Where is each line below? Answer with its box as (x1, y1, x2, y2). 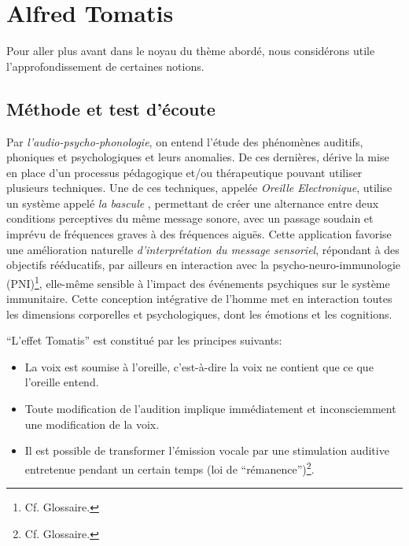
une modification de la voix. (24, 415, 160, 432)
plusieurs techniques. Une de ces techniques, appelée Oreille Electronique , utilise (6, 179, 392, 196)
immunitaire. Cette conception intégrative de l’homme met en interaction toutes (6, 290, 392, 307)
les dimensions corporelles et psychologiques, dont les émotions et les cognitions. (6, 305, 392, 322)
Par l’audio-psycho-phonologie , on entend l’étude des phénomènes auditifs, (6, 133, 363, 149)
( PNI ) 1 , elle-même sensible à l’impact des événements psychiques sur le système (6, 272, 390, 291)
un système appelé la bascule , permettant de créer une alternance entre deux (6, 194, 379, 211)
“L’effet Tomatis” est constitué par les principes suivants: (6, 332, 282, 349)
